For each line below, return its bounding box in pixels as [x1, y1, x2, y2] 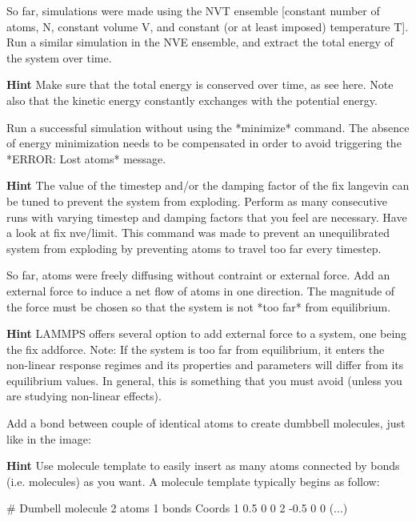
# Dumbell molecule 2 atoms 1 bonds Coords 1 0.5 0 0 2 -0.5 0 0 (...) [6, 500, 348, 516]
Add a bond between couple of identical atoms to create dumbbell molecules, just [6, 415, 406, 432]
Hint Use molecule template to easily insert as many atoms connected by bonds [6, 457, 400, 474]
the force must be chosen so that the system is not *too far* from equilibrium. [6, 298, 391, 315]
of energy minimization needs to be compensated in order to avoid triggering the [6, 135, 402, 151]
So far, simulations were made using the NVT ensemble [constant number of [6, 2, 380, 18]
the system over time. [6, 49, 112, 66]
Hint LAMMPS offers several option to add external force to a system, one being [6, 325, 407, 342]
